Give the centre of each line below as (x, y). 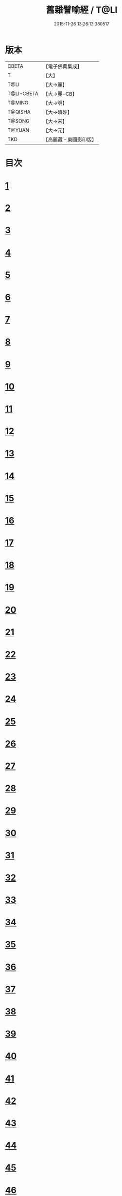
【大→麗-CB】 (60, 94)
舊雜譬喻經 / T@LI (82, 10)
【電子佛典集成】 (63, 66)
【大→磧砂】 (58, 112)
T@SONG (19, 121)
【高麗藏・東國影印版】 (70, 140)
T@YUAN (18, 130)
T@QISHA (19, 112)
